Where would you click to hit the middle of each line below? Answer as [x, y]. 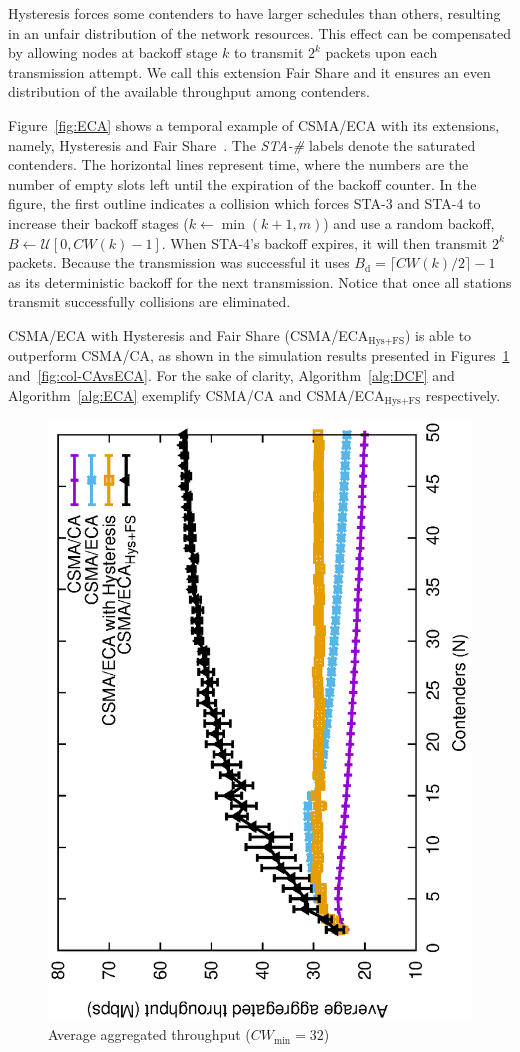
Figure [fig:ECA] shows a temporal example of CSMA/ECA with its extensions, [254, 124]
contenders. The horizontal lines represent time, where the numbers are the [238, 164]
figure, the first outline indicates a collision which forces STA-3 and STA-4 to [244, 203]
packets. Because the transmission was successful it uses [179, 262]
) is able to [438, 334]
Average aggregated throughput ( [149, 1034]
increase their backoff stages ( [98, 222]
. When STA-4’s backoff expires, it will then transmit [324, 242]
